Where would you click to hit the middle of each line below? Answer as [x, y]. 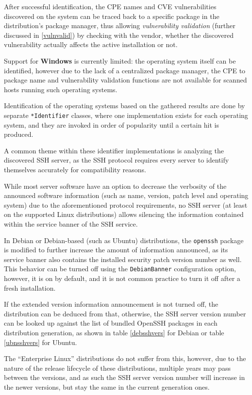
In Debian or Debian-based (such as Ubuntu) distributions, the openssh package [124, 240]
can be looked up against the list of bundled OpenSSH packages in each [111, 323]
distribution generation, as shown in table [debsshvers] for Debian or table [114, 332]
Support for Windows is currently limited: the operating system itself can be [120, 60]
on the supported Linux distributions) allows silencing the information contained [124, 214]
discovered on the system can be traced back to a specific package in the [112, 16]
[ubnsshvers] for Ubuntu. [41, 342]
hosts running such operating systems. [61, 89]
